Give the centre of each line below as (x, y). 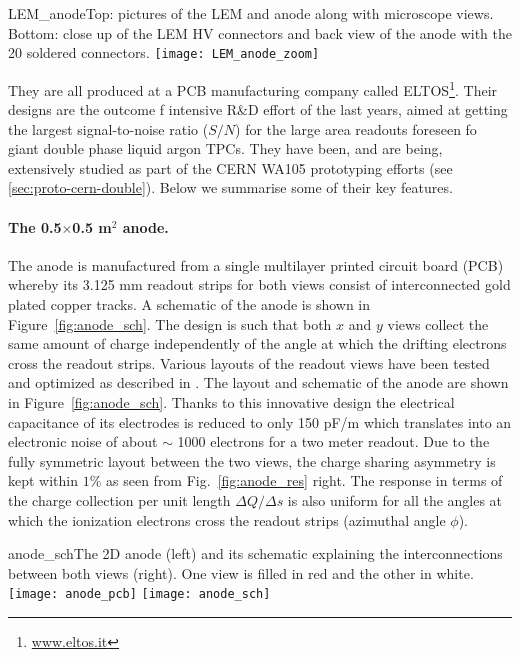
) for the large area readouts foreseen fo (356, 128)
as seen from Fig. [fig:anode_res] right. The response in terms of (304, 480)
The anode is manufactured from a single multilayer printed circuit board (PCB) (256, 264)
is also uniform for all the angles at (395, 499)
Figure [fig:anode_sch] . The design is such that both (170, 323)
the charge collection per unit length (119, 499)
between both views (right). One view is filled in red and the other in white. (241, 572)
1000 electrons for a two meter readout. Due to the (333, 441)
